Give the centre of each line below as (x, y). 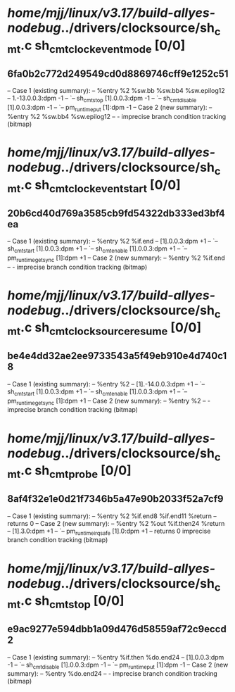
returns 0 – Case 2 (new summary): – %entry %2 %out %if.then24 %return (116, 523)
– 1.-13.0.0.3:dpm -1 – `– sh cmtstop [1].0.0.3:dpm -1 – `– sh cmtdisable (102, 99)
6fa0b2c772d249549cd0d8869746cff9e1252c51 (118, 74)
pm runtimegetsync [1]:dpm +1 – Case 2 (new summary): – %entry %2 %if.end (116, 258)
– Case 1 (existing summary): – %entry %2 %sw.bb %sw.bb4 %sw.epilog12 (116, 91)
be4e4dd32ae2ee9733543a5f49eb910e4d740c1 (117, 356)
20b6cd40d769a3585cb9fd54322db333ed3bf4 (116, 213)
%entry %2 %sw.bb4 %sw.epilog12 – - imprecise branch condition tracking (117, 116)
